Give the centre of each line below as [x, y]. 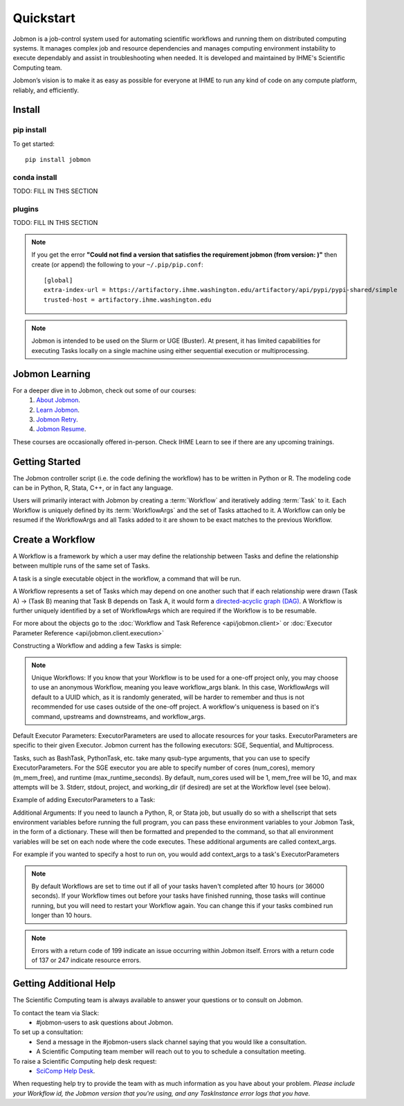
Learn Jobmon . [58, 410]
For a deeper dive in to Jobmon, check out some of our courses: [104, 390]
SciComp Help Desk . [66, 1071]
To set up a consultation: [48, 1032]
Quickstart [44, 18]
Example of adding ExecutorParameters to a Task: [84, 800]
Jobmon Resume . [61, 429]
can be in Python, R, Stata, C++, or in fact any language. [93, 488]
